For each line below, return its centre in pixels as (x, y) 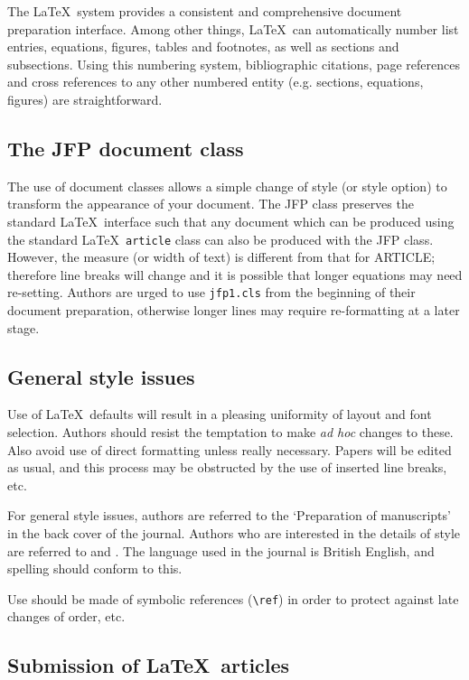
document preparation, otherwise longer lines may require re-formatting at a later (234, 310)
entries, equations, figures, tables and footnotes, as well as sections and (203, 47)
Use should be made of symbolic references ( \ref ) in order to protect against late (233, 598)
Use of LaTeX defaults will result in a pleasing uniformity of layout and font (220, 414)
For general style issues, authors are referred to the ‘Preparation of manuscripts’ (229, 515)
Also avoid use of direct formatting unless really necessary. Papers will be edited (230, 449)
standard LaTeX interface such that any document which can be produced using (231, 221)
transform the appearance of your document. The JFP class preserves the (211, 204)
